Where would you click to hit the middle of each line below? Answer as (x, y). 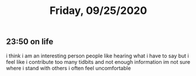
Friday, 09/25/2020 (98, 11)
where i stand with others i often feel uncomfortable (68, 68)
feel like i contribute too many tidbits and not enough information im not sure (98, 61)
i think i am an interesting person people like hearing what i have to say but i (97, 56)
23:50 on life (30, 42)
